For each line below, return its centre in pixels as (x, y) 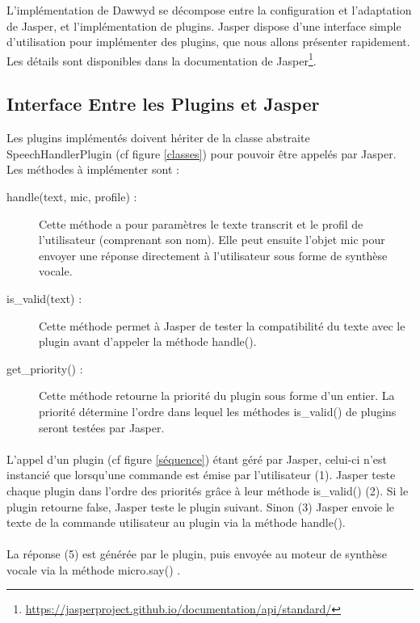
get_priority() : (45, 368)
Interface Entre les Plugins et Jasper (163, 104)
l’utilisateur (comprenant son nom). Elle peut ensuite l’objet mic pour (212, 240)
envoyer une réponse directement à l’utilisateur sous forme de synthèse (213, 255)
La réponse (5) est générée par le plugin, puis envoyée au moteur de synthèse (197, 554)
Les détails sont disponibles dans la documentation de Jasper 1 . (162, 59)
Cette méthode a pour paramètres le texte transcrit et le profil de (201, 223)
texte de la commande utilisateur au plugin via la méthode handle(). (176, 522)
